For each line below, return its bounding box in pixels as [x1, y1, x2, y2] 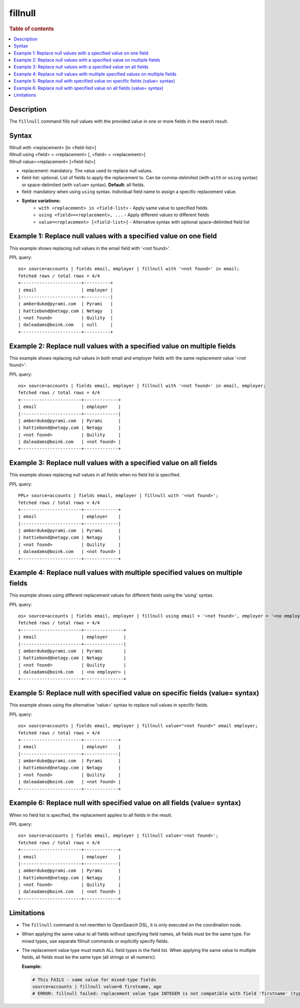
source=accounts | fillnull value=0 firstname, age [32, 984, 162, 989]
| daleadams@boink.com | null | [18, 322, 113, 328]
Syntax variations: [21, 198, 61, 204]
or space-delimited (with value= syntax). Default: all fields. [21, 182, 145, 188]
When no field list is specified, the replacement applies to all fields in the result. [9, 812, 172, 818]
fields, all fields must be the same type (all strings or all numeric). [21, 954, 156, 960]
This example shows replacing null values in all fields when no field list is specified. [9, 472, 181, 478]
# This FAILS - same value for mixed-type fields [32, 976, 156, 982]
